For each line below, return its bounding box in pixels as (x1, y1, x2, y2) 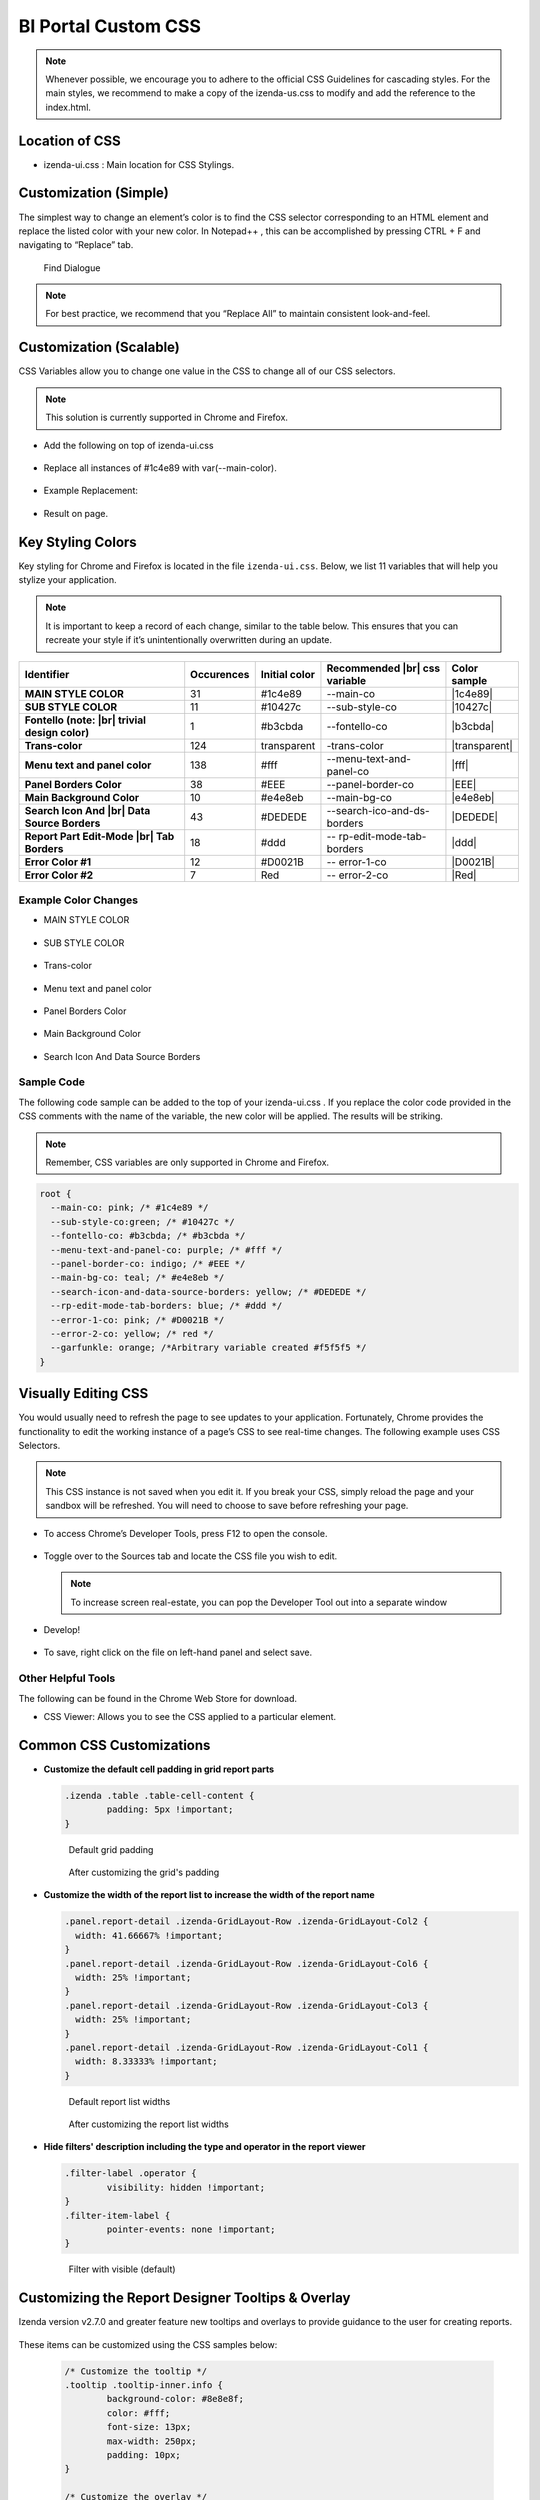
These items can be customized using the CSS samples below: (18, 2338, 278, 2350)
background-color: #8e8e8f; (106, 2393, 245, 2405)
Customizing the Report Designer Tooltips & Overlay (18, 2290, 351, 2307)
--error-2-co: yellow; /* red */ (50, 1328, 214, 1339)
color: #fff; (106, 2407, 171, 2419)
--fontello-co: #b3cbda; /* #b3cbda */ (50, 1230, 246, 1242)
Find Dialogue (43, 261, 101, 274)
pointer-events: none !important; (106, 2224, 276, 2235)
